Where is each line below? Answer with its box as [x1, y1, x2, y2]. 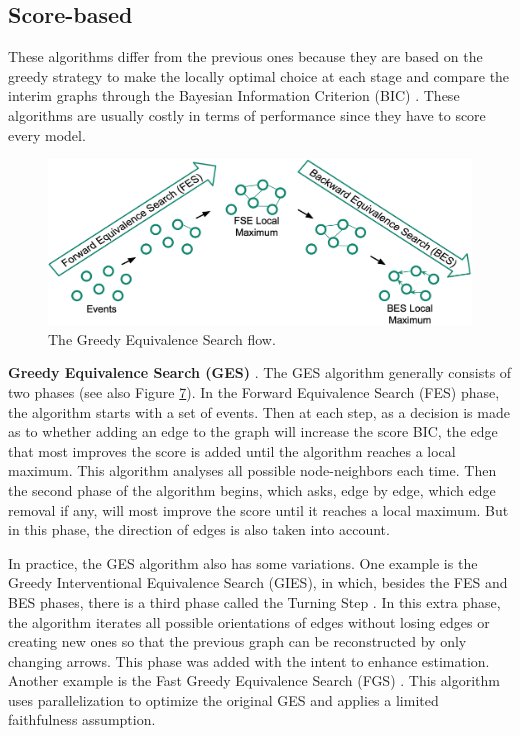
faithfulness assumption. [8, 709, 156, 730]
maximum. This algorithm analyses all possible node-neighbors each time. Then [8, 460, 497, 481]
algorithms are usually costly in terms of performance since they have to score [8, 104, 486, 125]
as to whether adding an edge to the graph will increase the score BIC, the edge [8, 421, 498, 442]
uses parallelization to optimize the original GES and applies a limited [8, 689, 439, 710]
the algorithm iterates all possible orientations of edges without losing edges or [8, 611, 490, 632]
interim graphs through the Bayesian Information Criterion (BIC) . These [8, 85, 460, 106]
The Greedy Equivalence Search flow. [48, 328, 276, 349]
